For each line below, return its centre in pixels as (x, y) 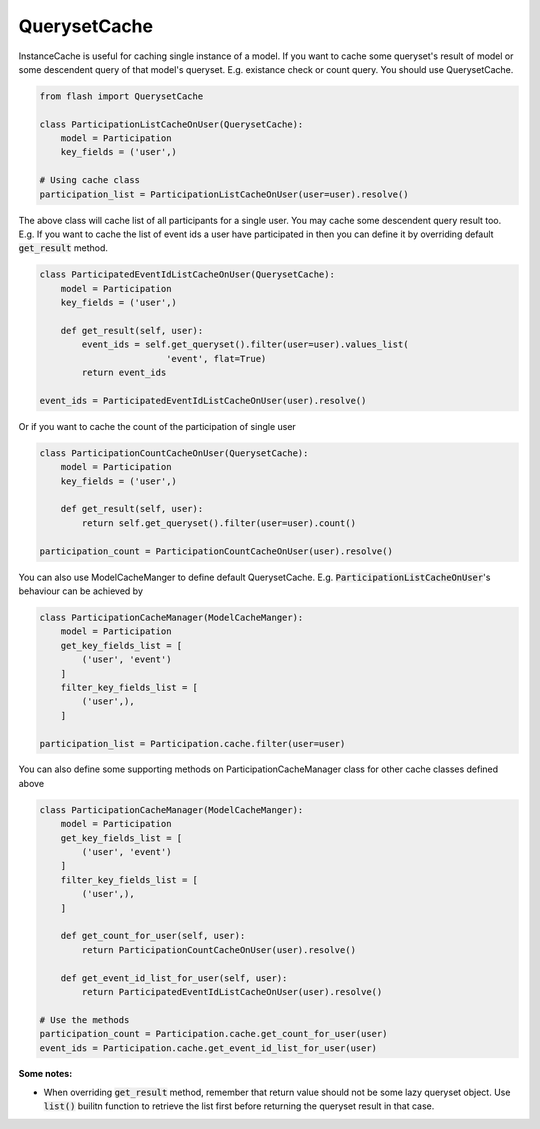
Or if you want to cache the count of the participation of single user (157, 426)
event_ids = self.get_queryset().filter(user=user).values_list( (245, 344)
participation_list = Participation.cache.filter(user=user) (192, 743)
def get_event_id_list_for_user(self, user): (174, 978)
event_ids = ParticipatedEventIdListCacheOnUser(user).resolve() (203, 400)
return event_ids (124, 373)
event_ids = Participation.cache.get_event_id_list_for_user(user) (208, 1048)
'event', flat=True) (216, 358)
